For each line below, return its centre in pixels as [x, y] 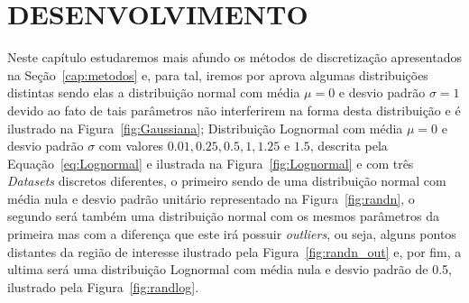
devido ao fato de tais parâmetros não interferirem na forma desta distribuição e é [234, 110]
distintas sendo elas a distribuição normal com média [154, 92]
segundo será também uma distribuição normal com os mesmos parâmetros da [224, 216]
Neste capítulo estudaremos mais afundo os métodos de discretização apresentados [234, 57]
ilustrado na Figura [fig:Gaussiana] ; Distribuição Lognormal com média [205, 128]
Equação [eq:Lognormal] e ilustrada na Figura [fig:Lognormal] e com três [211, 163]
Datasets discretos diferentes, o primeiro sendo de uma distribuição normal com [227, 181]
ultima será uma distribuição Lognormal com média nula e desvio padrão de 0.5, [230, 269]
